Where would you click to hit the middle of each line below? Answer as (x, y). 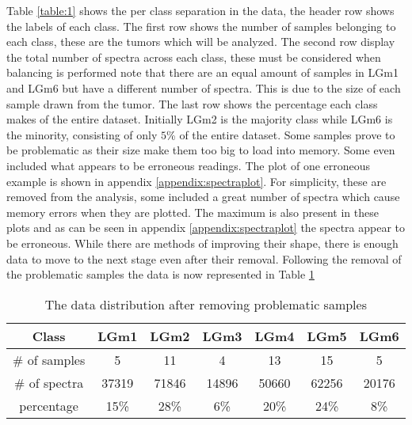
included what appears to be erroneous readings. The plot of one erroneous (189, 165)
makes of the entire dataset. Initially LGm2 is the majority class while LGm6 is (200, 119)
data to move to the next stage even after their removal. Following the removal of (204, 258)
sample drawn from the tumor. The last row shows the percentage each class (192, 103)
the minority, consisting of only (82, 134)
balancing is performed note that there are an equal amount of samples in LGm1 (202, 72)
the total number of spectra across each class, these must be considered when (194, 57)
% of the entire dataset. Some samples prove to (281, 134)
